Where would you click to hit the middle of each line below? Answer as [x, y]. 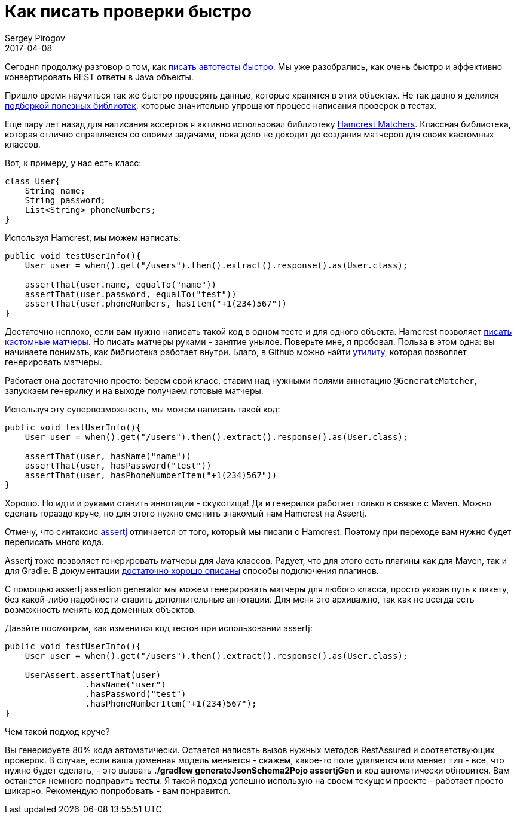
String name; [55, 190]
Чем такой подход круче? [57, 731]
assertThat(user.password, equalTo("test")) [131, 294]
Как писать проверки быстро [128, 11]
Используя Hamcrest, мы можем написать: [93, 237]
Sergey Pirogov [35, 38]
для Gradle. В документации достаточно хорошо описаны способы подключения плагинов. [192, 570]
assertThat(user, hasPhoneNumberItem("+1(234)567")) [151, 475]
